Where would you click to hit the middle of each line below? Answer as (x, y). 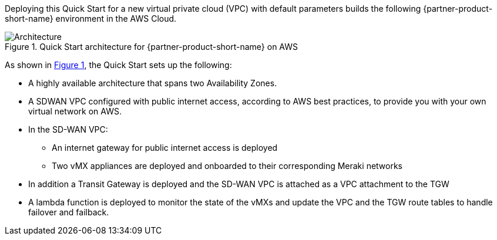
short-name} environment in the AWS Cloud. (91, 18)
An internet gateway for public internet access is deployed (165, 148)
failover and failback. (69, 212)
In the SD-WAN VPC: (68, 129)
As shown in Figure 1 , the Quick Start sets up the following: (118, 65)
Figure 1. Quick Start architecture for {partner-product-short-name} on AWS (152, 47)
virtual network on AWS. (75, 111)
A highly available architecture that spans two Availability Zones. (153, 83)
